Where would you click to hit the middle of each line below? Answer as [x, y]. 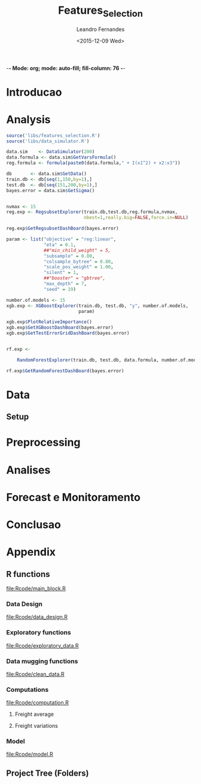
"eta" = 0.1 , [60, 245]
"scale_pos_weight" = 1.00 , [79, 267]
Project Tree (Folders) [48, 773]
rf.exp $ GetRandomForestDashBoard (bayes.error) [65, 371]
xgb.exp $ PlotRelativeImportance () [49, 322]
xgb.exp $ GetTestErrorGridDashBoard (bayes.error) [68, 333]
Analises [28, 470]
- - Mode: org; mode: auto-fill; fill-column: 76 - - [66, 68]
